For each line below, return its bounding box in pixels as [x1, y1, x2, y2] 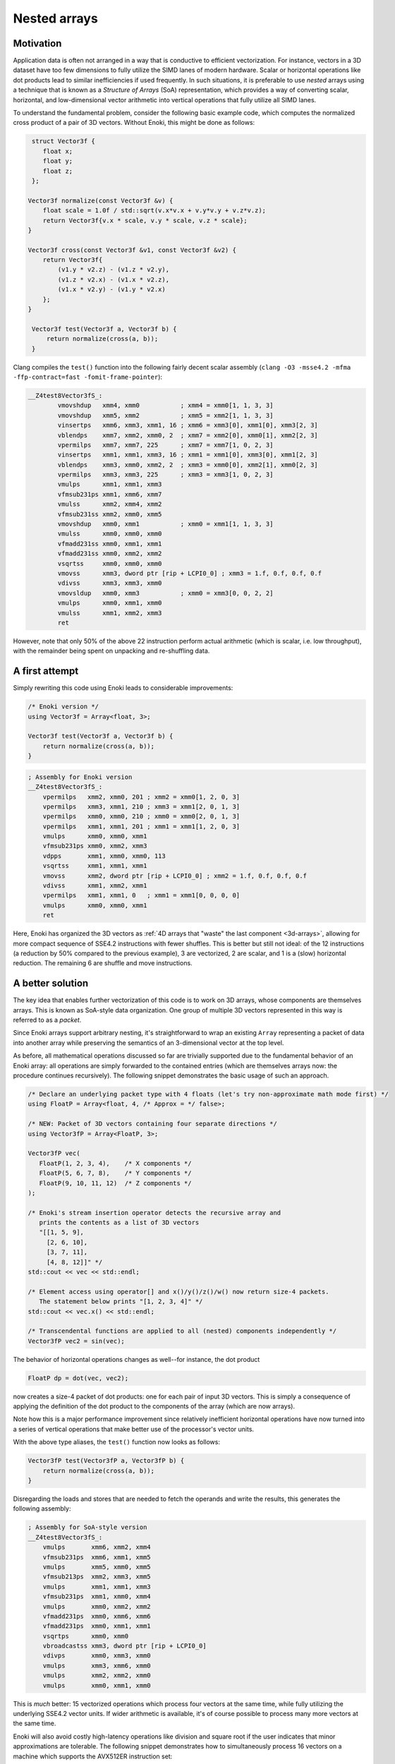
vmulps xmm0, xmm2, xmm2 [42, 1602, 151, 1610]
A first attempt [13, 665, 79, 677]
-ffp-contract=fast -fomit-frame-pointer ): [13, 373, 162, 381]
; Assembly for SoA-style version [28, 1523, 147, 1531]
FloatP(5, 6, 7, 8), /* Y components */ [39, 1169, 192, 1178]
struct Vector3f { [32, 138, 95, 145]
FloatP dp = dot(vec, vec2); [28, 1374, 129, 1382]
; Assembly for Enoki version [28, 773, 133, 781]
